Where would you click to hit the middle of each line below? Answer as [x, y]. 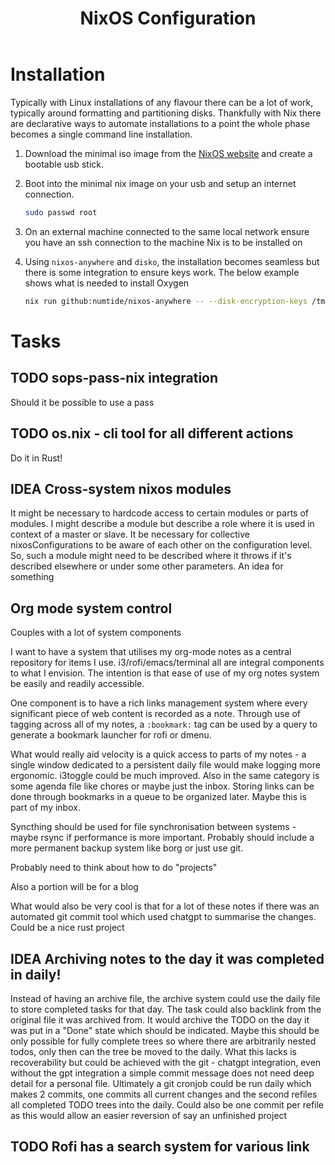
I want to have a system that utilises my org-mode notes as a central [151, 652]
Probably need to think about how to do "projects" [114, 868]
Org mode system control [91, 608]
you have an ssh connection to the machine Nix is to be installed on [163, 242]
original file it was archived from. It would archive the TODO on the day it [160, 1019]
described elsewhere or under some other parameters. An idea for [147, 566]
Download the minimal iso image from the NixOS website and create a [168, 153]
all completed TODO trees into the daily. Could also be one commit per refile [167, 1104]
